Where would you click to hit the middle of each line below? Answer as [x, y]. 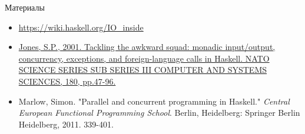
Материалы [25, 7]
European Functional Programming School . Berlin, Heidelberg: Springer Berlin [159, 113]
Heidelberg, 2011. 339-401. [66, 124]
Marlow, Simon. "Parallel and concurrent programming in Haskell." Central [154, 101]
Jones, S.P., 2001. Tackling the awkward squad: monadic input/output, [147, 47]
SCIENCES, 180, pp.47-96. [67, 81]
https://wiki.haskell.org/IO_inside [81, 27]
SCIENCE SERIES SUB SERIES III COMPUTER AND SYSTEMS [143, 70]
